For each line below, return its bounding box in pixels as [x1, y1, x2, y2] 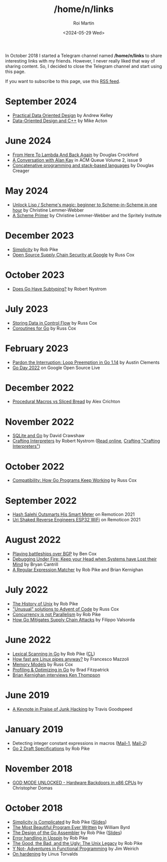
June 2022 [5, 634, 51, 646]
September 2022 [5, 495, 77, 506]
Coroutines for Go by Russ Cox [12, 325, 76, 331]
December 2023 [5, 230, 74, 241]
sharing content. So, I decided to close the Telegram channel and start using [5, 63, 162, 69]
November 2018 [5, 763, 73, 774]
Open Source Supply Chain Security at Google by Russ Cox [12, 252, 135, 258]
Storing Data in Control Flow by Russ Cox [12, 320, 97, 326]
